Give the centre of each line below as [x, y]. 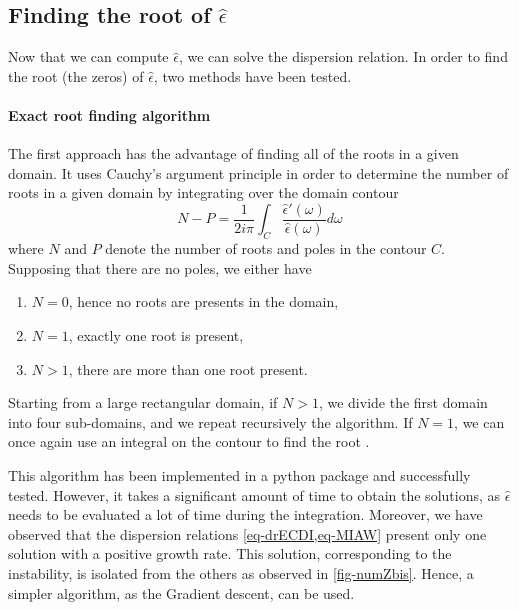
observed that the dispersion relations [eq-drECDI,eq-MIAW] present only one [247, 533]
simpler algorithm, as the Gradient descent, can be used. [181, 592]
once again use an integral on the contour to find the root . [189, 441]
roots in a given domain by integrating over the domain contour [203, 192]
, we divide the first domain [403, 402]
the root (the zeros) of [76, 75]
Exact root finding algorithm [109, 114]
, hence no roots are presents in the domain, [203, 301]
